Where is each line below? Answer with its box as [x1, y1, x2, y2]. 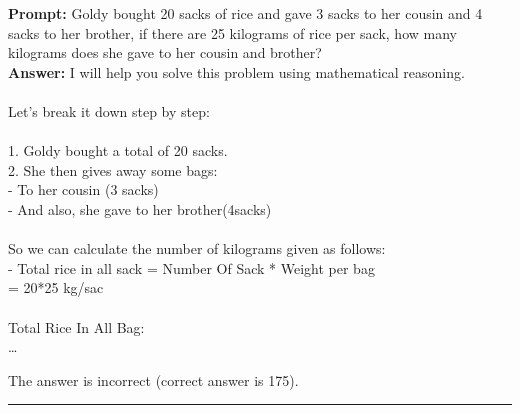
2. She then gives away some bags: [8, 159, 218, 180]
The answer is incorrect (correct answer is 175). [8, 369, 299, 390]
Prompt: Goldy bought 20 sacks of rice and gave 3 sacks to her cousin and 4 [8, 3, 483, 23]
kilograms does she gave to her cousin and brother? [8, 42, 322, 63]
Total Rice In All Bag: [8, 316, 145, 337]
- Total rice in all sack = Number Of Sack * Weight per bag [8, 257, 375, 278]
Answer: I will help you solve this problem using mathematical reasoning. [8, 61, 465, 82]
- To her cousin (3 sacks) [8, 179, 159, 200]
